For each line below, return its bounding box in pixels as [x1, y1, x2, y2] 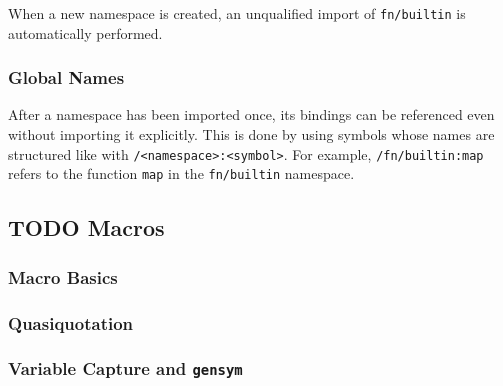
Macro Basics [8, 264, 118, 289]
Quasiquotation [8, 310, 134, 335]
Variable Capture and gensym [8, 356, 243, 381]
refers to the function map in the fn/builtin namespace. [8, 163, 355, 184]
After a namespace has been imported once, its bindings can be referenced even [8, 104, 495, 125]
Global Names [8, 65, 125, 90]
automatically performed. [8, 22, 163, 43]
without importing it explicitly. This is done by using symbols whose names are [8, 124, 495, 145]
